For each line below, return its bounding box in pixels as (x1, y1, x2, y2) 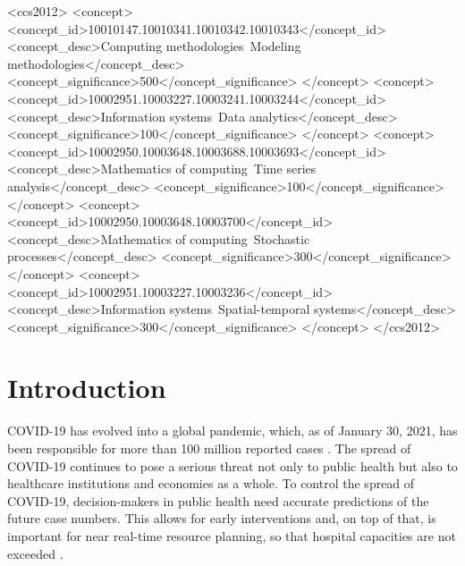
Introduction (7, 369, 166, 406)
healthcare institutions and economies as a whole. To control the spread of (7, 474, 415, 493)
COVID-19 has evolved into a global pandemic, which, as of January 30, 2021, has (7, 421, 458, 440)
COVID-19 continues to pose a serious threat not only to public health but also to (7, 456, 458, 475)
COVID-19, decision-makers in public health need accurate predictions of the (7, 491, 429, 510)
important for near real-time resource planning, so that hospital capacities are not (7, 526, 456, 545)
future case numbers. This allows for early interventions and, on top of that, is (7, 509, 436, 528)
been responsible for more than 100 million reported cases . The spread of (7, 439, 411, 457)
